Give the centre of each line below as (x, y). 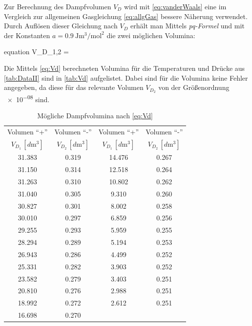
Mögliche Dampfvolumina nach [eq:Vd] (95, 116)
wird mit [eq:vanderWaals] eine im (175, 6)
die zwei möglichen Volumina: (151, 35)
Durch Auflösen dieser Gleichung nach (61, 26)
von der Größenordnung (194, 87)
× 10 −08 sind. (28, 98)
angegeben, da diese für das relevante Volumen (74, 87)
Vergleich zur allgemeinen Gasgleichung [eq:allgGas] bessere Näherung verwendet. (126, 16)
